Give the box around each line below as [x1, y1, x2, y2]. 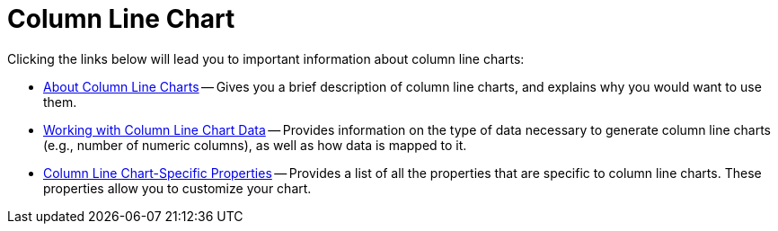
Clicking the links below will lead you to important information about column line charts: [7, 50, 525, 67]
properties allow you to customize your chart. [43, 180, 312, 196]
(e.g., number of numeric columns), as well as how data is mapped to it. [43, 137, 467, 153]
